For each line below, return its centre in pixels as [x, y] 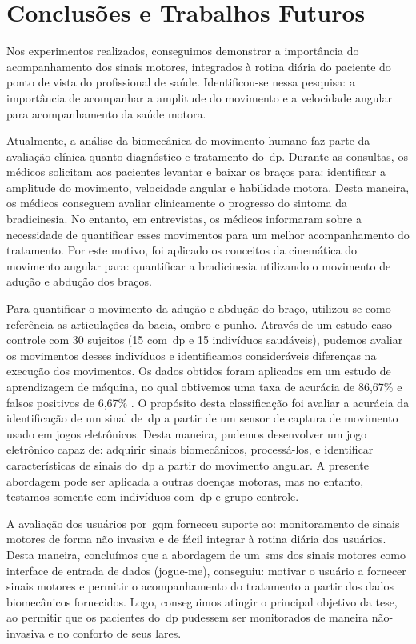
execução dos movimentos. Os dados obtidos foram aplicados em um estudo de [199, 371]
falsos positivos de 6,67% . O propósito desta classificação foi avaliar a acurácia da [208, 402]
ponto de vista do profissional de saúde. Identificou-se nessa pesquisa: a [181, 82]
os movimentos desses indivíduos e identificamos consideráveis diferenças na [192, 355]
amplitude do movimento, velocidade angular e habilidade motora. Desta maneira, [208, 187]
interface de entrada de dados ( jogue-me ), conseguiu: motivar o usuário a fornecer [206, 570]
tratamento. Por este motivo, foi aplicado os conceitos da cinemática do [182, 250]
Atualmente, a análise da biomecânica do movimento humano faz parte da [188, 140]
